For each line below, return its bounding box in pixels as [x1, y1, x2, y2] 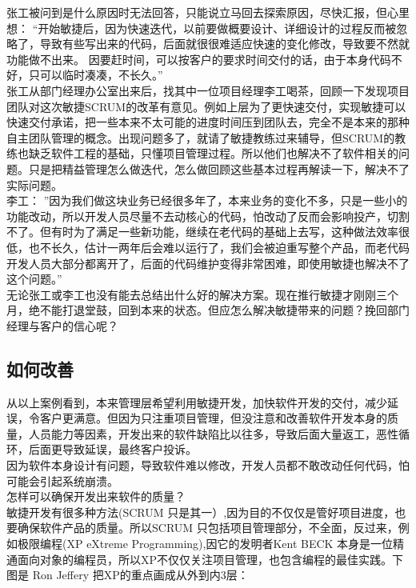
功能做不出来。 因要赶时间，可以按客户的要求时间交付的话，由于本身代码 [6, 50, 391, 67]
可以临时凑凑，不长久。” [39, 66, 163, 83]
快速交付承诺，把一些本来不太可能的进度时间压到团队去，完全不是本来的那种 [6, 114, 410, 130]
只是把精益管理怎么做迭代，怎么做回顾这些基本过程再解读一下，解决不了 [28, 160, 410, 177]
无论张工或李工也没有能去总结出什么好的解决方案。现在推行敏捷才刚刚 [6, 286, 376, 302]
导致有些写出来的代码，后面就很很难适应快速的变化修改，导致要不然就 [39, 35, 410, 52]
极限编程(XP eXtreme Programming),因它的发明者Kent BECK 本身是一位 [17, 535, 394, 552]
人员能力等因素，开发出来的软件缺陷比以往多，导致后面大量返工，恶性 [28, 425, 398, 442]
